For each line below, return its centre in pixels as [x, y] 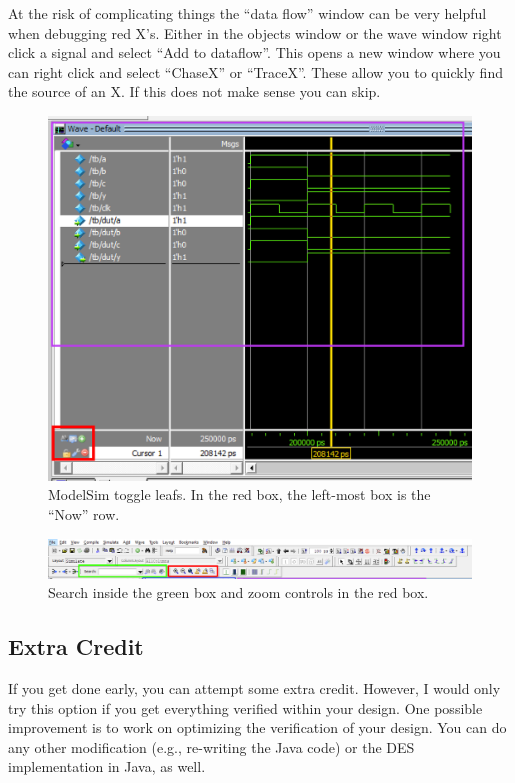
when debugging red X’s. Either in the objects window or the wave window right [255, 32]
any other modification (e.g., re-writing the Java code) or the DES [211, 746]
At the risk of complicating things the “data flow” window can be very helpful [247, 13]
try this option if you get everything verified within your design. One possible [245, 707]
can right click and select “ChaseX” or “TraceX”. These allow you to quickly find [255, 71]
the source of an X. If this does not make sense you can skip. [194, 91]
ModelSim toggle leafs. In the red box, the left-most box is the [239, 494]
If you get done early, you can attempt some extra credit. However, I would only [254, 688]
